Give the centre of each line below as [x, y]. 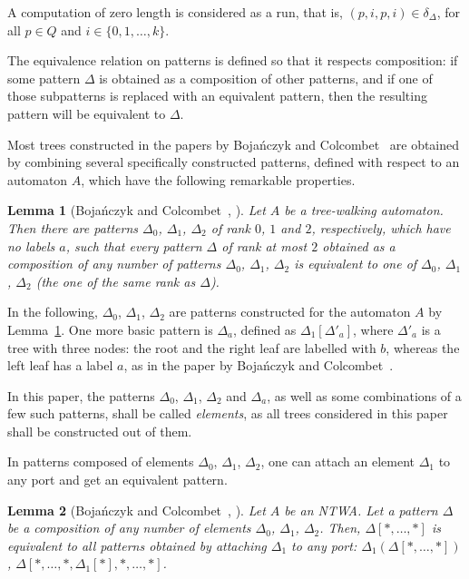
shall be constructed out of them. [100, 431]
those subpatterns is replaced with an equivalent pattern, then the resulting [217, 96]
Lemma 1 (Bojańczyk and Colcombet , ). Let [137, 210]
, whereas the [423, 347]
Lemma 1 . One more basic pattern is [110, 329]
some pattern [44, 78]
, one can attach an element [337, 461]
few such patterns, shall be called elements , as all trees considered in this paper [228, 413]
